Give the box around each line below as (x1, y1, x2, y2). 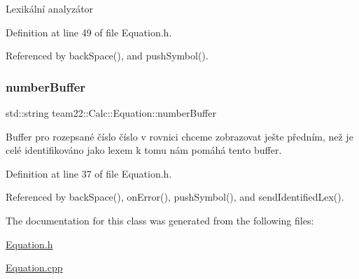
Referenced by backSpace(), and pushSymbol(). (6, 48, 209, 63)
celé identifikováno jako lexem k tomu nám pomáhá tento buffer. (6, 143, 282, 157)
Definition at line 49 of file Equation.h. (6, 24, 172, 39)
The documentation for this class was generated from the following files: (6, 213, 314, 227)
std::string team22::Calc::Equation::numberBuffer (6, 106, 216, 120)
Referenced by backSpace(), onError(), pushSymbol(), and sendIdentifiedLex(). (6, 189, 344, 204)
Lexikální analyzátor (6, 1, 94, 15)
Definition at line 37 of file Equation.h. (6, 166, 172, 180)
